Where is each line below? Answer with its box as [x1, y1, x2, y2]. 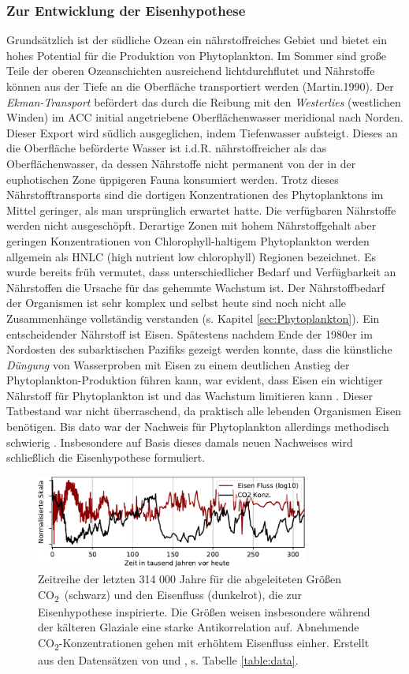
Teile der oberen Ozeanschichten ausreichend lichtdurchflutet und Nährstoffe [6, 62, 375, 79]
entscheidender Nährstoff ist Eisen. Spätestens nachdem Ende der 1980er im [6, 325, 373, 342]
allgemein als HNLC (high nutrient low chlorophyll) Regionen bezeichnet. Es [6, 248, 377, 264]
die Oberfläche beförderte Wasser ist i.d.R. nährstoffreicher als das [6, 140, 327, 156]
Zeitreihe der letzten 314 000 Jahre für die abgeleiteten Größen [38, 570, 342, 586]
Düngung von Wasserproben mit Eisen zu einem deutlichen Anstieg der [6, 356, 350, 373]
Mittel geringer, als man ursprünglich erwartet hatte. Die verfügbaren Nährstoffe [6, 201, 396, 218]
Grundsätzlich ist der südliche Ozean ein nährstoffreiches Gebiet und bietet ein [6, 32, 387, 48]
